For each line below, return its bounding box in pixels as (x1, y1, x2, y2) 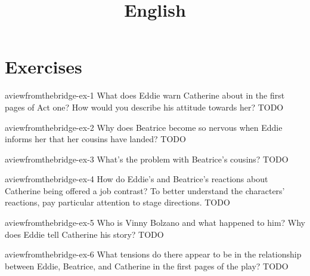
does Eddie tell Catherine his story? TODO (5, 228, 164, 240)
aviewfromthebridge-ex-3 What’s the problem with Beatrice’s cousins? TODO (5, 152, 289, 165)
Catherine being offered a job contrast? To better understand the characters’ (5, 184, 285, 197)
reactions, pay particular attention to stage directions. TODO (5, 196, 230, 208)
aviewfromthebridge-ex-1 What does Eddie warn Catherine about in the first (5, 89, 285, 102)
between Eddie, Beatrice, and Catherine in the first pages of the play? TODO (5, 259, 289, 272)
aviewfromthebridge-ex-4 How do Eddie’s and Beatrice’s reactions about (5, 173, 268, 185)
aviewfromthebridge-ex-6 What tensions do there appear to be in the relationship (5, 248, 302, 260)
